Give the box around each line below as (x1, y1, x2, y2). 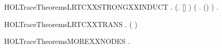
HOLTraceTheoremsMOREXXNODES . (4, 36, 130, 46)
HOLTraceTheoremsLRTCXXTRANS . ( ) (4, 18, 137, 29)
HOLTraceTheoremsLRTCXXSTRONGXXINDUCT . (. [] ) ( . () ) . (4, 2, 219, 12)
